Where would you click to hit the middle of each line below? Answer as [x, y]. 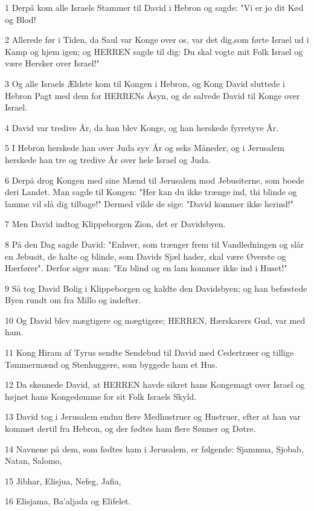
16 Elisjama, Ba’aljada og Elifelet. [68, 501]
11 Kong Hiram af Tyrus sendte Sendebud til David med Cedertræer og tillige [149, 352]
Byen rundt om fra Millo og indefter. [73, 300]
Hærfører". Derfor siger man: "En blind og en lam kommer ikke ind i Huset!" [146, 268]
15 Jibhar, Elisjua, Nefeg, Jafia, [63, 480]
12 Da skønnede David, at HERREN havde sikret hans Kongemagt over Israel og [155, 384]
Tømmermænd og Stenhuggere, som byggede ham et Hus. [111, 364]
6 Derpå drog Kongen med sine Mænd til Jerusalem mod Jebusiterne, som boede [155, 180]
